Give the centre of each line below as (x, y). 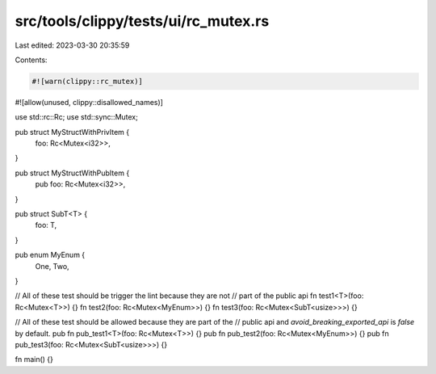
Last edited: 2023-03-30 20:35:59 (72, 45)
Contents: (31, 60)
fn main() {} (34, 359)
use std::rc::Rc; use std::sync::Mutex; (77, 117)
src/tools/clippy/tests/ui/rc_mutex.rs (142, 21)
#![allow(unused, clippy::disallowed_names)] (89, 102)
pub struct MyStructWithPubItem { (72, 173)
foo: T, (46, 225)
